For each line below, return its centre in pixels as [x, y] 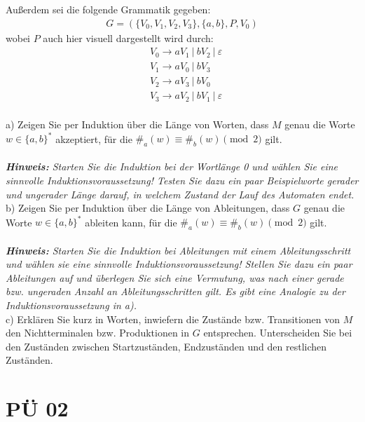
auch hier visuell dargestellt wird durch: [128, 38]
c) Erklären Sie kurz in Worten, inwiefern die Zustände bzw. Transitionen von [173, 319]
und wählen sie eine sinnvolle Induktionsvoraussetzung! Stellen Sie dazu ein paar [179, 264]
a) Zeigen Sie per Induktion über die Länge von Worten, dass [137, 124]
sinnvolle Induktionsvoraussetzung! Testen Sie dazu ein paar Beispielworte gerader [182, 181]
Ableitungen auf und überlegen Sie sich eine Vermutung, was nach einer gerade [175, 277]
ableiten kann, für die [131, 222]
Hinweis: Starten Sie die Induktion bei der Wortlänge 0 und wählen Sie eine [172, 166]
